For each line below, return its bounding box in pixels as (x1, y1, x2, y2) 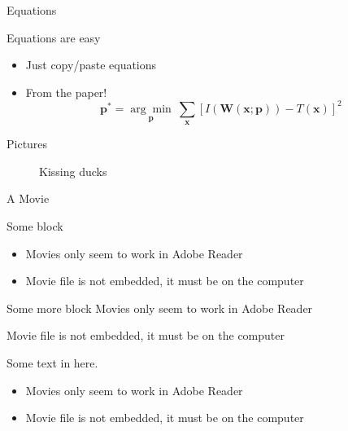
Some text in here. (7, 354, 98, 372)
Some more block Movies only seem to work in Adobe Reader (7, 299, 313, 316)
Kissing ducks (39, 162, 107, 179)
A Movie (7, 190, 50, 207)
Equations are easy (7, 29, 101, 46)
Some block (7, 218, 63, 235)
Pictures (7, 135, 48, 152)
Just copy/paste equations (25, 56, 157, 73)
